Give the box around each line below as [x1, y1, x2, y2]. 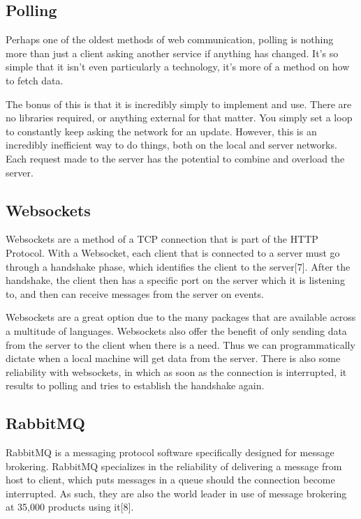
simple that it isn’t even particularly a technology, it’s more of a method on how [6, 59, 350, 74]
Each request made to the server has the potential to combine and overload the [6, 151, 345, 165]
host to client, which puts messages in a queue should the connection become [6, 472, 335, 487]
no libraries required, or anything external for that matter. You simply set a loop [6, 110, 353, 125]
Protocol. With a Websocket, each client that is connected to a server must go [6, 245, 340, 259]
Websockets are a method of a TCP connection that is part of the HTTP [6, 232, 318, 246]
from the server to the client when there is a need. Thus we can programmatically [6, 337, 355, 352]
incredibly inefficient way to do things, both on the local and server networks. [6, 137, 337, 152]
